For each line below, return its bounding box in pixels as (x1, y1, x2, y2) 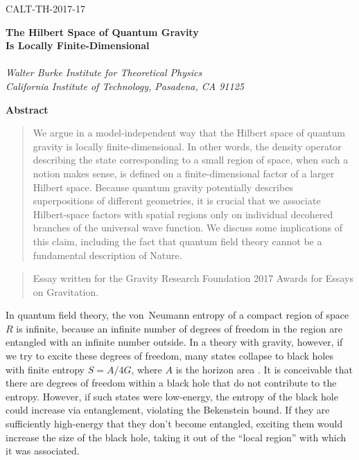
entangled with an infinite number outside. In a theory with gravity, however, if (6, 335, 343, 349)
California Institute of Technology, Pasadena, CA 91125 (6, 78, 244, 93)
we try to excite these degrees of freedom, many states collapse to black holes (6, 348, 333, 363)
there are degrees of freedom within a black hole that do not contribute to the (6, 375, 337, 390)
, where (131, 362, 162, 376)
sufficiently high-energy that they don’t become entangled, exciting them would (6, 416, 343, 431)
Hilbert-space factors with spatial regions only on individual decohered (33, 206, 333, 221)
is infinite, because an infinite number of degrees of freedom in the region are (16, 321, 342, 335)
